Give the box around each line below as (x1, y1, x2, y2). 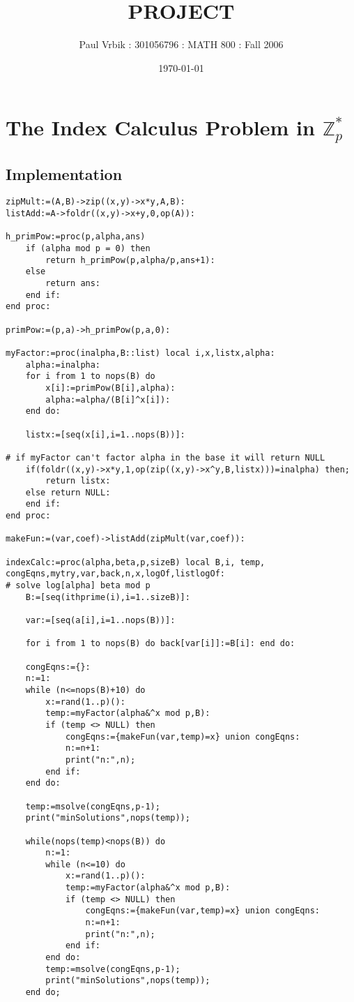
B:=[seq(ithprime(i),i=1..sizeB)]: (25, 592, 190, 602)
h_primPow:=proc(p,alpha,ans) (6, 232, 146, 242)
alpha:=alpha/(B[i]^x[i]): (45, 394, 171, 405)
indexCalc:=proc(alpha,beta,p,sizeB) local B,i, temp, (6, 557, 265, 567)
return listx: (45, 476, 111, 486)
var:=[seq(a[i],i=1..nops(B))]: (25, 615, 176, 626)
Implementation (6, 163, 123, 184)
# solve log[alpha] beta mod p (6, 581, 151, 591)
